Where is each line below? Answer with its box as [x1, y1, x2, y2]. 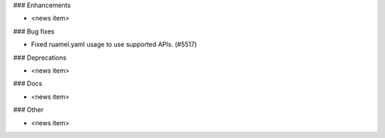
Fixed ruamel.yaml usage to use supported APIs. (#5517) [31, 40, 197, 49]
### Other [13, 105, 44, 114]
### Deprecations [13, 53, 67, 62]
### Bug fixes [13, 27, 55, 36]
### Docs [13, 79, 43, 88]
